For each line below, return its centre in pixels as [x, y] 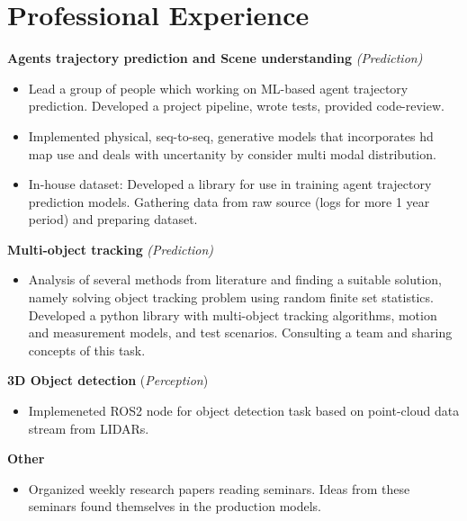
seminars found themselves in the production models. [175, 506]
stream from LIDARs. [89, 428]
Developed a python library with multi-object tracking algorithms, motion [233, 314]
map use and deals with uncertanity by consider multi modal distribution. [232, 153]
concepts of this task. [87, 350]
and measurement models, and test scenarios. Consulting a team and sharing [240, 332]
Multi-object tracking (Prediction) [111, 249]
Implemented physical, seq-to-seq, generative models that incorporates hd [231, 135]
